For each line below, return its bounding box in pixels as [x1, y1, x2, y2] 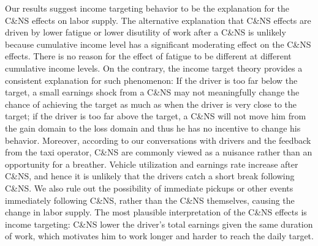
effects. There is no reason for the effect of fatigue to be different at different [5, 50, 292, 62]
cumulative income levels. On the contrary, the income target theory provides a [5, 61, 303, 74]
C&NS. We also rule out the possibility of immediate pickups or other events [5, 181, 293, 194]
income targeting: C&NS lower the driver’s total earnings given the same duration [5, 217, 313, 230]
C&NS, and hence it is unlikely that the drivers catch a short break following [5, 170, 295, 182]
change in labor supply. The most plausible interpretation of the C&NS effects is [5, 206, 307, 218]
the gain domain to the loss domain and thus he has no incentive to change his [5, 121, 301, 134]
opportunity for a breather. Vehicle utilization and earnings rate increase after [5, 157, 298, 170]
